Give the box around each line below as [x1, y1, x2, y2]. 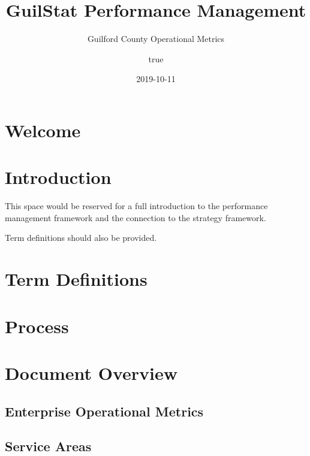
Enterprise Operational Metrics [5, 401, 204, 420]
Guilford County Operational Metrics [87, 32, 225, 45]
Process [5, 313, 69, 338]
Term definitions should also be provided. [5, 231, 157, 244]
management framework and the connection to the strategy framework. [5, 211, 266, 224]
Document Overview [5, 360, 177, 385]
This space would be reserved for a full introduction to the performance [5, 200, 268, 212]
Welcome [5, 117, 81, 142]
